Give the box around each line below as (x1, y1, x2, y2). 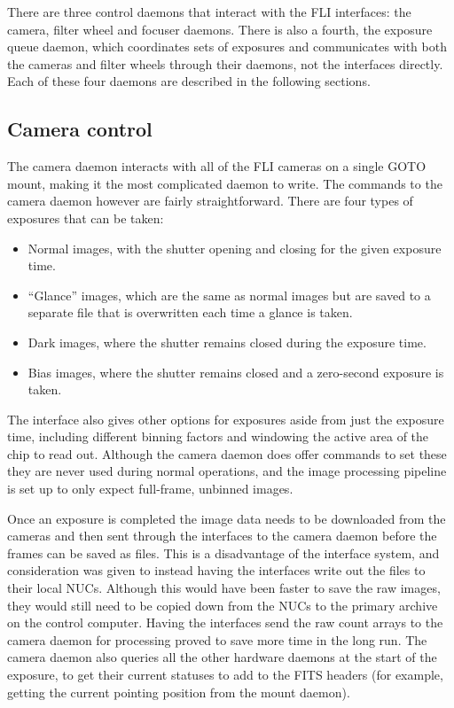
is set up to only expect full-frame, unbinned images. (7, 479, 294, 498)
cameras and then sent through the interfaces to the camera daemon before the (7, 526, 437, 545)
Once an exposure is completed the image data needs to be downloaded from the (7, 509, 446, 527)
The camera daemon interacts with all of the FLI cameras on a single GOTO (7, 157, 427, 175)
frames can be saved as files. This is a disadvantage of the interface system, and (7, 543, 440, 562)
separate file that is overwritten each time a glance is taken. (27, 303, 353, 322)
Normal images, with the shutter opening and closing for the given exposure (27, 238, 442, 257)
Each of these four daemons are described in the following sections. (7, 72, 371, 90)
